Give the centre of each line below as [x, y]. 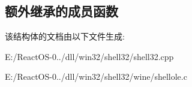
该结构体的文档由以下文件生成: [65, 36]
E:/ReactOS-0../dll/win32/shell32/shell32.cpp [89, 56]
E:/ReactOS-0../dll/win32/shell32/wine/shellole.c [96, 76]
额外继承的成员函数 [61, 11]
